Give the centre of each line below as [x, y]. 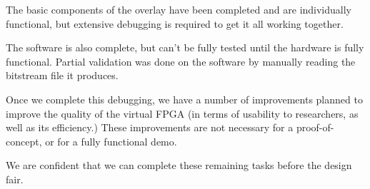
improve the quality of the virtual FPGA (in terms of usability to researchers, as [182, 113]
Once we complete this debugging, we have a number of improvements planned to [184, 99]
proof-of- [315, 127]
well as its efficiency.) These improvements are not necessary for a [150, 127]
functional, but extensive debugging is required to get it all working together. [175, 23]
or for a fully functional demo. [111, 141]
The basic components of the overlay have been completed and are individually [179, 9]
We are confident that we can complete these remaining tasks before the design [179, 165]
